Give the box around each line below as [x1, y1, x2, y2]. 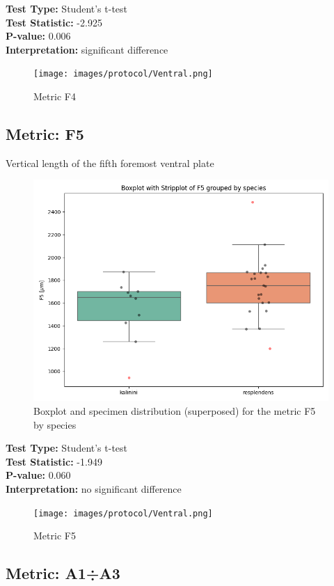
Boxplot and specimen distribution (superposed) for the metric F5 [33, 404, 316, 418]
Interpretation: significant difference [6, 42, 168, 56]
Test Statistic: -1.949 [6, 454, 102, 468]
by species [33, 417, 77, 431]
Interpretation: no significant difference [6, 481, 182, 496]
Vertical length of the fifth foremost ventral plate [6, 155, 214, 170]
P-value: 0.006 [6, 29, 71, 43]
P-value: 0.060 [6, 468, 71, 482]
